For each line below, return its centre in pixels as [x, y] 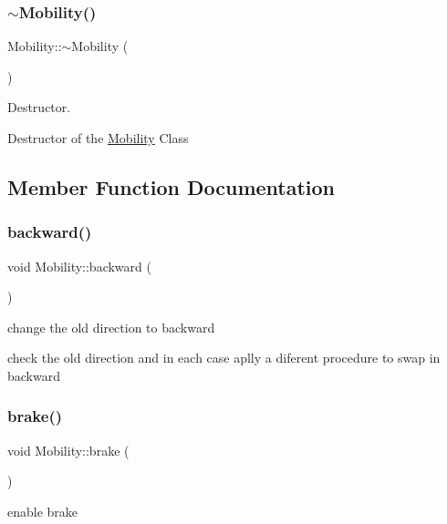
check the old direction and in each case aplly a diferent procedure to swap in [224, 358]
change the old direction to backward [111, 327]
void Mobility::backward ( [79, 266]
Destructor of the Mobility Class [98, 138]
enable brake [43, 511]
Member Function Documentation [172, 186]
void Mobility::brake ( [68, 450]
